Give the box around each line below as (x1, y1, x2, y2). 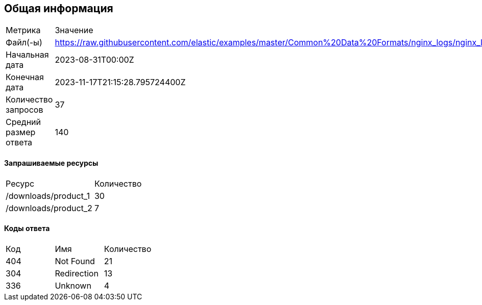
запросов (6, 105, 43, 115)
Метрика (6, 25, 41, 36)
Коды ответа (4, 224, 50, 233)
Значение (55, 25, 93, 36)
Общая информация (4, 2, 113, 15)
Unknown (55, 280, 91, 291)
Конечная (6, 72, 44, 83)
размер (6, 127, 36, 138)
